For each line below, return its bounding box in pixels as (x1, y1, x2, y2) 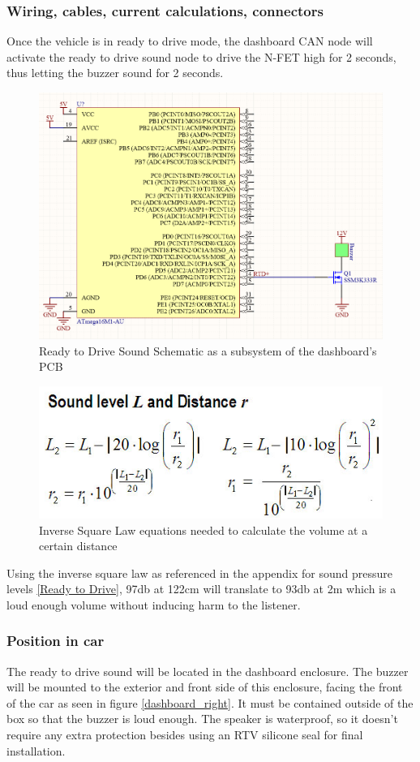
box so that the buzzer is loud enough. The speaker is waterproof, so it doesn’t (6, 710, 398, 727)
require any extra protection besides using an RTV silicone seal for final (6, 726, 363, 743)
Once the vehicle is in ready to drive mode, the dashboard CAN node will (6, 32, 373, 50)
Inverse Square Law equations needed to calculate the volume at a (39, 521, 368, 538)
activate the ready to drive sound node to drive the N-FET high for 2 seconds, (6, 48, 396, 65)
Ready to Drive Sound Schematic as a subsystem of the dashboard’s (39, 342, 377, 359)
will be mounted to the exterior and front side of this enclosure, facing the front (6, 678, 403, 695)
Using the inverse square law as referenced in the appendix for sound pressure (6, 564, 393, 581)
